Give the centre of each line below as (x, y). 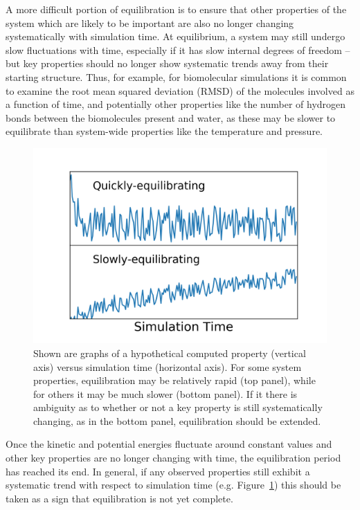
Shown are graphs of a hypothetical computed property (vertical (170, 353)
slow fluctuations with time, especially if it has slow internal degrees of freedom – (178, 49)
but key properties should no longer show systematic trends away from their (167, 63)
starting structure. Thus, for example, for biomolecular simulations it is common (176, 76)
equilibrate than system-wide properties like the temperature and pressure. (164, 131)
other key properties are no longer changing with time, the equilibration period (173, 458)
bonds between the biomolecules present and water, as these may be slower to (171, 117)
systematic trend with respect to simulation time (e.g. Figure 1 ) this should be (173, 485)
